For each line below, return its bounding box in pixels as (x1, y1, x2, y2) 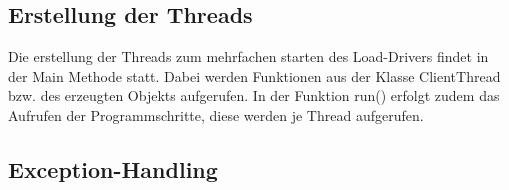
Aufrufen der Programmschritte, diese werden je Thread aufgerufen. (8, 104, 424, 125)
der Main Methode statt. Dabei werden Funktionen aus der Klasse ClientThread (8, 65, 501, 86)
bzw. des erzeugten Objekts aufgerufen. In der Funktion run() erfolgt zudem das (8, 85, 500, 106)
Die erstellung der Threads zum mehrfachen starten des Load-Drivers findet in (8, 46, 489, 67)
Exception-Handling (8, 153, 218, 184)
